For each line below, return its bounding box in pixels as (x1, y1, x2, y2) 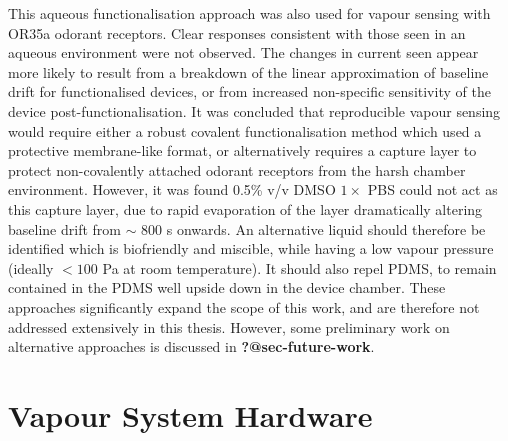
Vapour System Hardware (8, 394, 373, 435)
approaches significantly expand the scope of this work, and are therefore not (8, 296, 480, 317)
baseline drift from (8, 218, 121, 239)
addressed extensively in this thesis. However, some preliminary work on (8, 316, 450, 337)
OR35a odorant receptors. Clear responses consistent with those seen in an (8, 22, 466, 43)
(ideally (8, 257, 54, 278)
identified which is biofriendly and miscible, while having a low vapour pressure (8, 238, 494, 259)
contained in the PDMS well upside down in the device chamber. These (8, 277, 446, 298)
